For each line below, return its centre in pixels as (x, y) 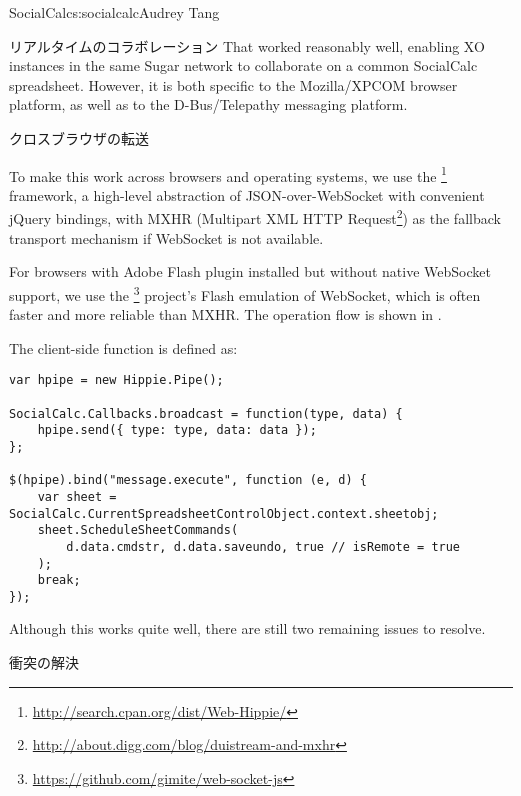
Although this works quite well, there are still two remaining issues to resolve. (247, 628)
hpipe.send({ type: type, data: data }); (177, 430)
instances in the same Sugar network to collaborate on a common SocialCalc (243, 65)
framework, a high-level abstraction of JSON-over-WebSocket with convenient (247, 194)
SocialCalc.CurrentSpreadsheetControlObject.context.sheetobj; (224, 513)
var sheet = (77, 496)
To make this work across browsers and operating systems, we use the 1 (228, 174)
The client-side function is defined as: (123, 347)
